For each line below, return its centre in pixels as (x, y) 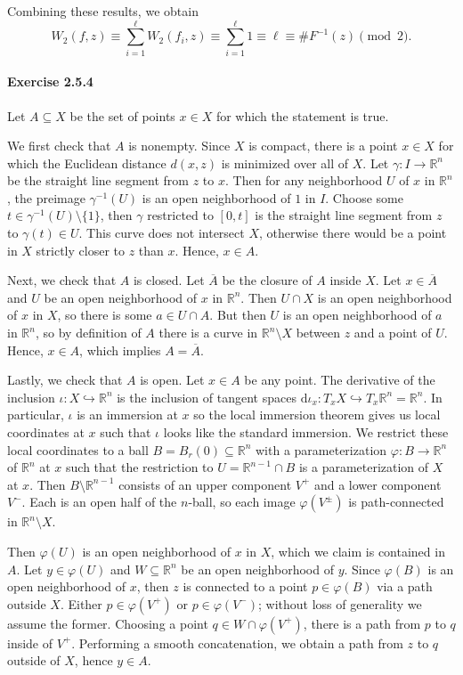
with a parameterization (321, 449)
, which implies (120, 350)
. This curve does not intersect (162, 233)
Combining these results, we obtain (103, 11)
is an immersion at (127, 415)
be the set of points (122, 115)
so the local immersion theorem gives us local (317, 415)
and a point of (393, 333)
